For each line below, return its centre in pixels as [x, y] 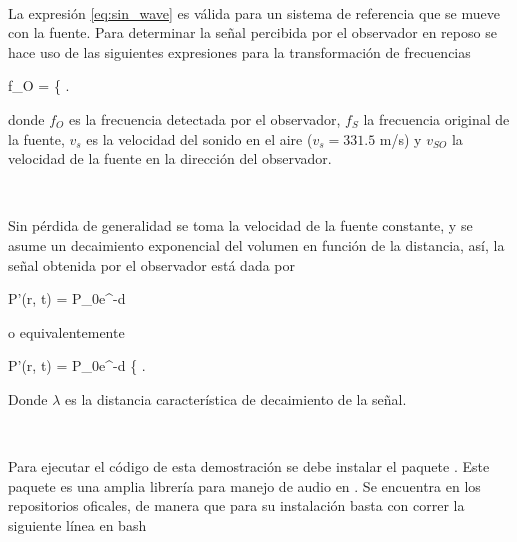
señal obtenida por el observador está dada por [152, 264]
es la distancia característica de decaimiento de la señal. [235, 398]
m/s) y [400, 138]
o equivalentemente [66, 331]
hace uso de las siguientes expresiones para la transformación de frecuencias [239, 51]
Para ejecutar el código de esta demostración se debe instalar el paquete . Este [249, 466]
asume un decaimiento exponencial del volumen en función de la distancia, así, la [256, 244]
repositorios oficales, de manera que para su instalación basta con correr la [236, 505]
